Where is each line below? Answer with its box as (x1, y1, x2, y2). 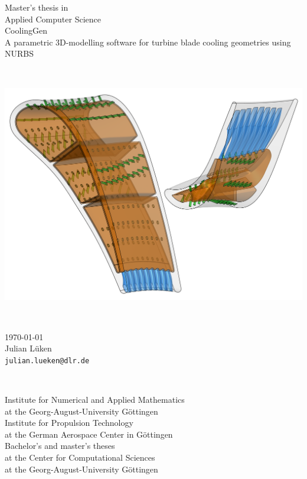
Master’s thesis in (5, 1, 68, 13)
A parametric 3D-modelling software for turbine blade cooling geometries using (5, 35, 291, 48)
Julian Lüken (5, 342, 52, 354)
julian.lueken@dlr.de (5, 356, 90, 365)
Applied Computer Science (5, 12, 101, 25)
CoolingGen (5, 24, 48, 37)
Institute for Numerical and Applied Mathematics (5, 393, 185, 405)
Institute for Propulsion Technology (5, 416, 133, 429)
